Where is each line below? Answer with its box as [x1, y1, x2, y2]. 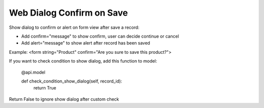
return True [33, 85, 56, 91]
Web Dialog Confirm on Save [9, 7, 128, 18]
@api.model [21, 69, 46, 75]
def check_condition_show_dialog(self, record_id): [21, 78, 122, 84]
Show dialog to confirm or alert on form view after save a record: [9, 24, 139, 30]
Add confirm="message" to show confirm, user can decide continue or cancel [21, 33, 179, 39]
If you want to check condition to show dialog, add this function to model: [9, 58, 157, 64]
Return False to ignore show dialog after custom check [9, 96, 119, 102]
